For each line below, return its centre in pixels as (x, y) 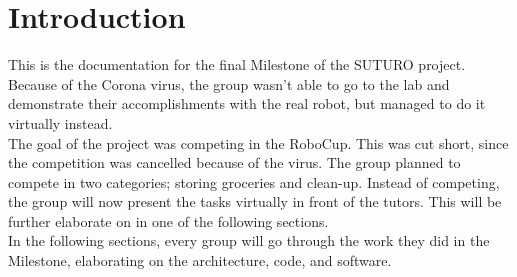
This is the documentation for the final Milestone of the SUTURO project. (237, 64)
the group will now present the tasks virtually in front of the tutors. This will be (255, 201)
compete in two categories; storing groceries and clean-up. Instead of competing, (254, 181)
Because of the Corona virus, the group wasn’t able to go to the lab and (229, 83)
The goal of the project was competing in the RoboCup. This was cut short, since (258, 142)
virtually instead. (60, 122)
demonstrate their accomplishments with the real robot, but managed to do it (247, 103)
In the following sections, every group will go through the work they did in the (249, 240)
